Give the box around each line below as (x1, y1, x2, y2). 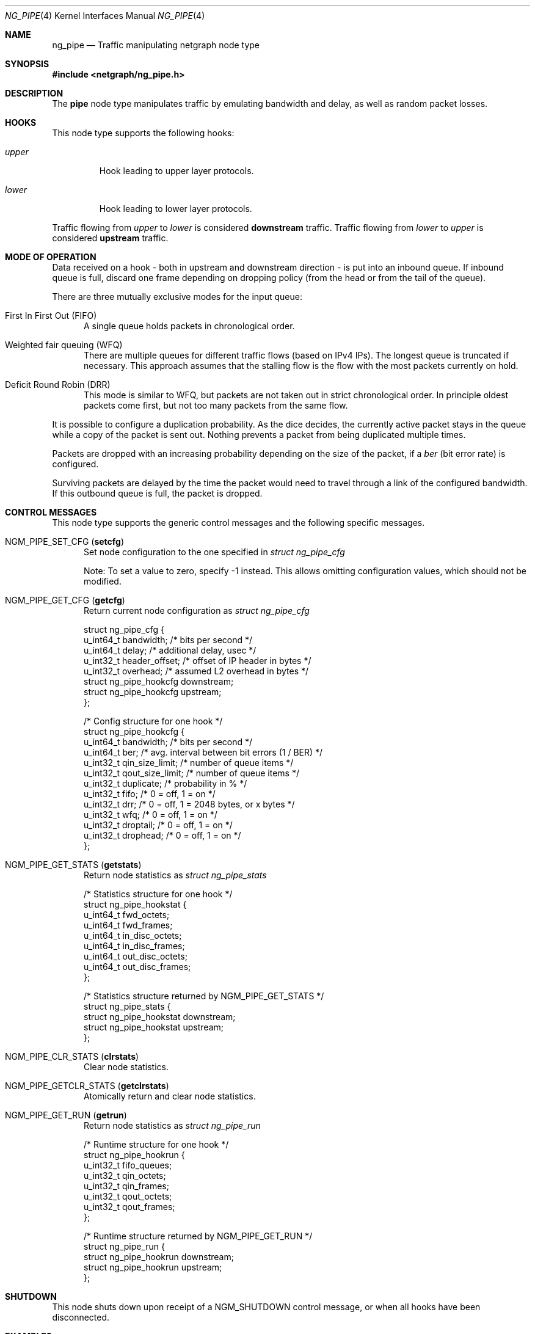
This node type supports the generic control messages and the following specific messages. (52, 517, 425, 528)
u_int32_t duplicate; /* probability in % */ (84, 778, 247, 789)
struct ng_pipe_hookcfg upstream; (84, 687, 222, 697)
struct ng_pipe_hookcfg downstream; (84, 676, 234, 687)
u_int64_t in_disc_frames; (84, 941, 185, 951)
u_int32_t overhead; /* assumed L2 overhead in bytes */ (84, 666, 309, 676)
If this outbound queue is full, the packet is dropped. (52, 488, 263, 498)
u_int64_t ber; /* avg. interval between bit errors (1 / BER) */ (84, 747, 323, 757)
